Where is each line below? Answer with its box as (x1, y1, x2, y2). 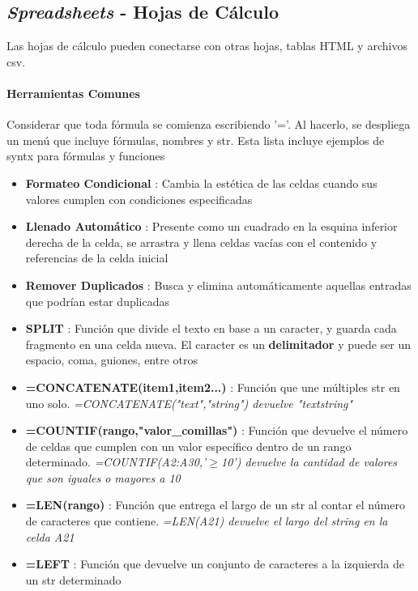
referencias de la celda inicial (25, 249, 168, 266)
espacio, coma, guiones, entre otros (25, 351, 198, 368)
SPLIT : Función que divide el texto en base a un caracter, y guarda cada (25, 320, 397, 337)
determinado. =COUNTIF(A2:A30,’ (25, 453, 207, 470)
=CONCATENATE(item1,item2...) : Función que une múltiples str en (25, 378, 400, 395)
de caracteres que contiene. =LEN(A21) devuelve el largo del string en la (25, 512, 388, 529)
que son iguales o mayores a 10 (25, 469, 181, 486)
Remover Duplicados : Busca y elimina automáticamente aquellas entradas (25, 276, 412, 293)
